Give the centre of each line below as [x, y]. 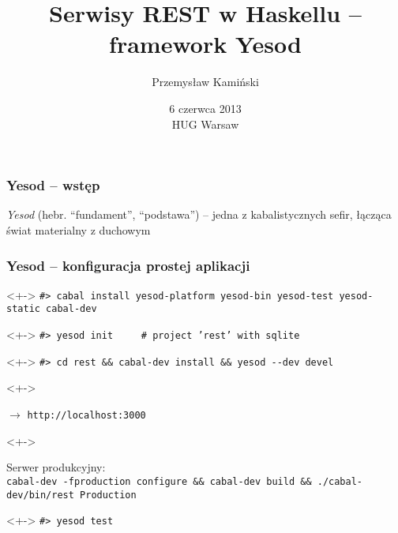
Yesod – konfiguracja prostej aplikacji [128, 265]
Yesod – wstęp [53, 185]
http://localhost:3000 [86, 416]
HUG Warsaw [205, 124]
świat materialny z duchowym [79, 229]
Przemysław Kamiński [205, 82]
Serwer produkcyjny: [56, 467]
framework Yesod [205, 44]
